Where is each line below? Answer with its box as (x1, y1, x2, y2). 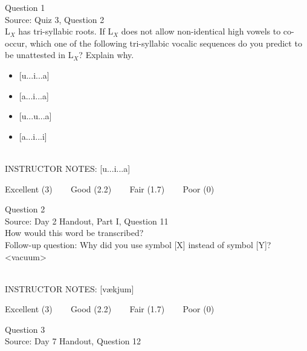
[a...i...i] (19, 130, 47, 142)
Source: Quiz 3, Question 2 (5, 13, 105, 25)
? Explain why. (79, 48, 134, 61)
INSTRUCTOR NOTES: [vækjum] (5, 282, 134, 295)
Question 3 (5, 323, 45, 335)
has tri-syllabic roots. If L (18, 25, 114, 38)
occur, (5, 36, 27, 49)
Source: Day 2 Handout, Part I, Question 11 (5, 214, 169, 227)
